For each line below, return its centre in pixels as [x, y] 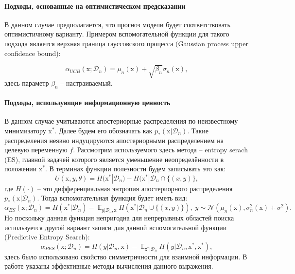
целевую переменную [36, 150]
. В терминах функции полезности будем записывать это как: [135, 169]
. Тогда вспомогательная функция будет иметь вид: [112, 198]
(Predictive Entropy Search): [47, 237]
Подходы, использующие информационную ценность [87, 102]
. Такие [198, 130]
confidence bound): [33, 53]
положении [21, 169]
